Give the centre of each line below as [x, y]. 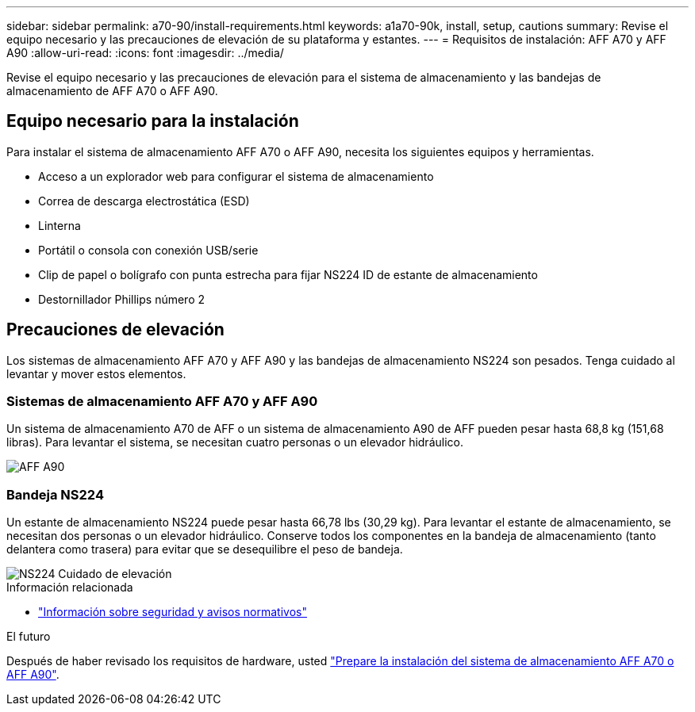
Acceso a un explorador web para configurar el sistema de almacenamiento [236, 176]
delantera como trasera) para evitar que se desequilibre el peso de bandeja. [205, 549]
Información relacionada [70, 588]
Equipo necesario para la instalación [153, 121]
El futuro [29, 637]
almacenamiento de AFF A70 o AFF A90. [112, 91]
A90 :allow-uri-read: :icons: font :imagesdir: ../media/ [145, 53]
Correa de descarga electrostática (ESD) [144, 201]
